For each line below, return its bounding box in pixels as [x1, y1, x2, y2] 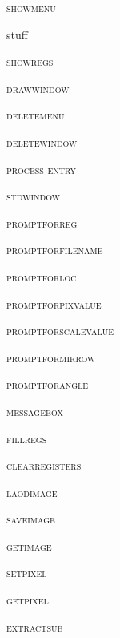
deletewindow [6, 133, 78, 150]
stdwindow [6, 188, 60, 204]
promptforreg [6, 214, 78, 231]
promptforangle [6, 376, 89, 393]
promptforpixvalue [6, 295, 102, 312]
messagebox [6, 402, 64, 419]
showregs [6, 53, 54, 70]
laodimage [6, 483, 58, 500]
